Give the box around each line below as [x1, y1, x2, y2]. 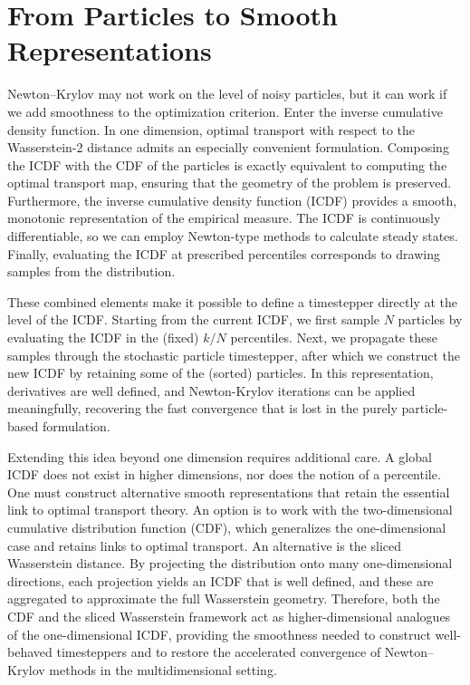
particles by [398, 310, 463, 329]
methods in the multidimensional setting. [49, 660, 277, 679]
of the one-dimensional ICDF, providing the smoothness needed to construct [7, 624, 431, 643]
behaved [7, 642, 53, 661]
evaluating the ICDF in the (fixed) [7, 328, 199, 347]
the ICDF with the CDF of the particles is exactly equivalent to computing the [7, 155, 447, 174]
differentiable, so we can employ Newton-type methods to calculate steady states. [7, 227, 458, 246]
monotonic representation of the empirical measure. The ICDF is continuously [7, 208, 441, 227]
